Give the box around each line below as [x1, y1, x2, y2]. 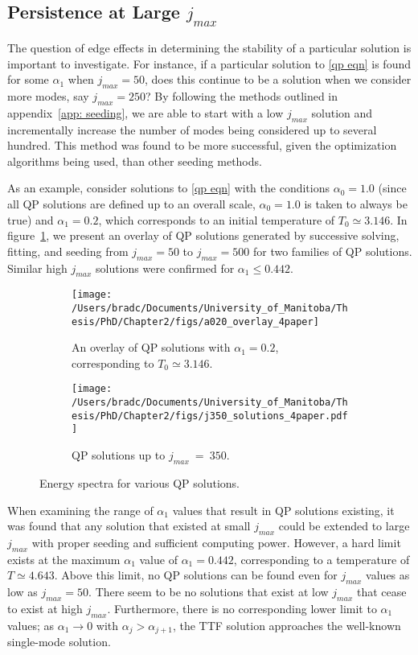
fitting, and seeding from [7, 242, 129, 259]
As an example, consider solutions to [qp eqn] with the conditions [7, 179, 330, 196]
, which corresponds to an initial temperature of [98, 211, 335, 228]
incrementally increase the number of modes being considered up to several [7, 121, 377, 138]
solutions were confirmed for [96, 259, 235, 276]
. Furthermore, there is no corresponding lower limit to [107, 599, 377, 616]
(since [378, 179, 407, 196]
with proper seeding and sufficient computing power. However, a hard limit [31, 533, 401, 550]
